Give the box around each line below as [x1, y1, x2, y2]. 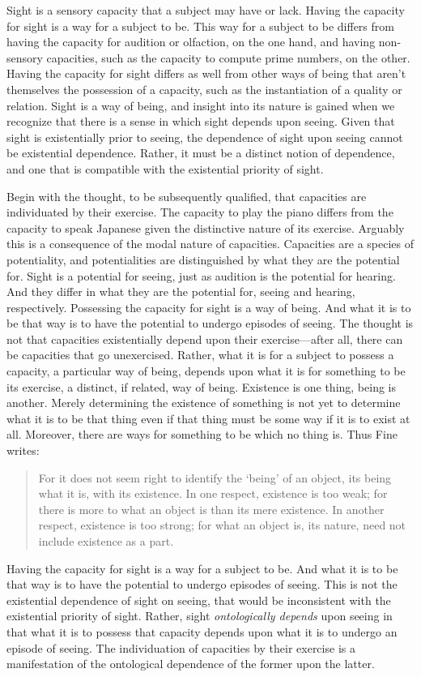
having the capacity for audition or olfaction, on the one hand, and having [6, 33, 376, 50]
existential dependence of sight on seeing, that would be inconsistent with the [6, 591, 391, 608]
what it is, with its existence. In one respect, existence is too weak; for [38, 485, 388, 502]
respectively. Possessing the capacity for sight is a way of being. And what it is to [6, 298, 411, 315]
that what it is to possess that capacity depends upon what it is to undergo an [6, 623, 398, 640]
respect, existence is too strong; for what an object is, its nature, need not [38, 516, 406, 533]
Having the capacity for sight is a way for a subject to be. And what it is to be [6, 559, 398, 576]
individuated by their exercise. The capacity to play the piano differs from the [6, 204, 393, 221]
